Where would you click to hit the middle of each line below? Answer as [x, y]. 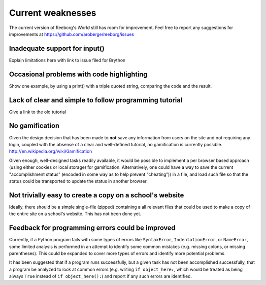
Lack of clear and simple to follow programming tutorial [96, 100]
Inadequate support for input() [57, 48]
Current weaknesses [53, 13]
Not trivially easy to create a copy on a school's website [97, 195]
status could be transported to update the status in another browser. [78, 181]
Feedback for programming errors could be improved [92, 228]
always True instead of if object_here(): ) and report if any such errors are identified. [100, 276]
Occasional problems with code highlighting [78, 74]
